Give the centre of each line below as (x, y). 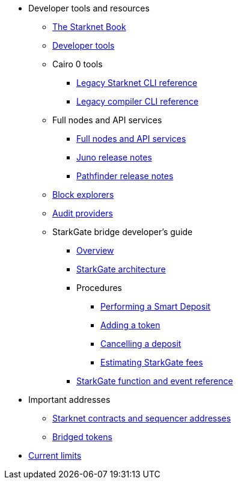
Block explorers (83, 195)
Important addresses (69, 400)
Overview (95, 250)
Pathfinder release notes (125, 176)
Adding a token (130, 325)
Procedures (99, 288)
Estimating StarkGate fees (152, 362)
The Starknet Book (89, 27)
